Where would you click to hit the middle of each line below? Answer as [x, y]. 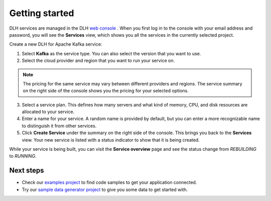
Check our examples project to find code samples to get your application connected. [109, 182]
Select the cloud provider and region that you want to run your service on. [98, 61]
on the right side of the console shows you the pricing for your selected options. [106, 91]
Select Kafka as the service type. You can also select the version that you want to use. [111, 53]
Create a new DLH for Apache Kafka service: [56, 44]
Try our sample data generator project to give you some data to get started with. [105, 189]
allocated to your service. [48, 112]
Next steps [27, 171]
